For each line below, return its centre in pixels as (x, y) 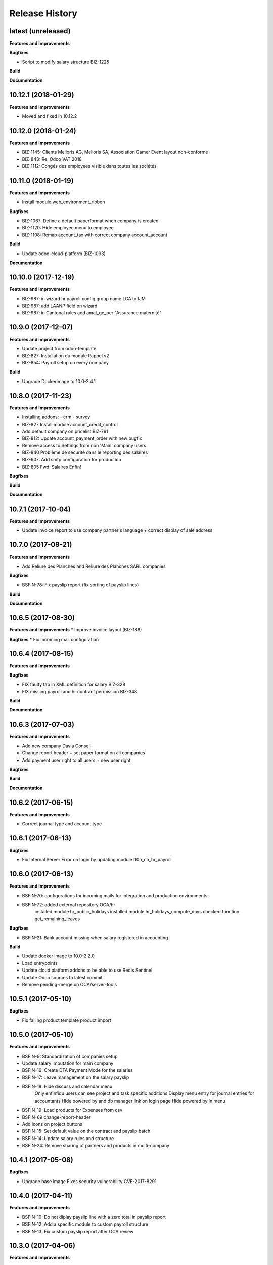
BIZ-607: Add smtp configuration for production (72, 459)
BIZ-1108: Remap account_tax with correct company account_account (95, 235)
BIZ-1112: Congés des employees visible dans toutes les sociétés (89, 166)
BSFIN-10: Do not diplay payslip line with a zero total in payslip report (94, 1217)
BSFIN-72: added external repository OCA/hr (69, 905)
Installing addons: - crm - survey (56, 417)
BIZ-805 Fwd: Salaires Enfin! (52, 467)
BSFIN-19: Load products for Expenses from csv (72, 1110)
